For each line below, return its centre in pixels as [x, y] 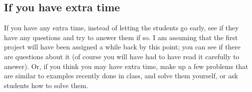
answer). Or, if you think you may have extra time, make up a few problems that [126, 66]
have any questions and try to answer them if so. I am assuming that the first [121, 37]
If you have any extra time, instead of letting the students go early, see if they [121, 28]
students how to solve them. [46, 85]
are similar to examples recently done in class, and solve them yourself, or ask [121, 76]
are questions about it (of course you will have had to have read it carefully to [122, 56]
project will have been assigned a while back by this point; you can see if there [122, 47]
